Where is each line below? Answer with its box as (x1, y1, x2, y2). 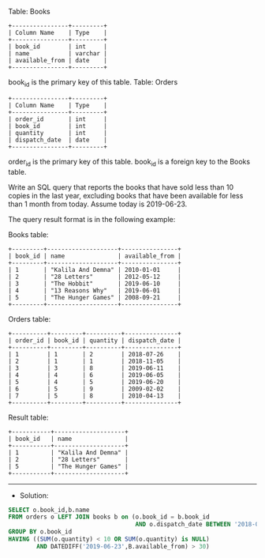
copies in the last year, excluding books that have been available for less (8, 190, 244, 200)
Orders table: (8, 314, 51, 323)
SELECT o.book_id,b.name (8, 506, 90, 514)
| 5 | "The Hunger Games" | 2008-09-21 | (8, 293, 181, 301)
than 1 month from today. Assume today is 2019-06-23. (8, 199, 188, 209)
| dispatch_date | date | (8, 136, 108, 144)
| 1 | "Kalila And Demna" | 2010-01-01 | (8, 266, 181, 273)
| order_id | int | (8, 115, 108, 123)
